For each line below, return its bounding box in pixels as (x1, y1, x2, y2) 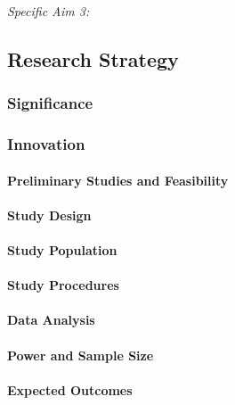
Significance (7, 92, 93, 114)
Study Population (7, 241, 117, 260)
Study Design (7, 205, 92, 224)
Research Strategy (7, 45, 179, 72)
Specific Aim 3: (7, 2, 90, 20)
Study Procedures (7, 276, 119, 294)
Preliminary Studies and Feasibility (7, 170, 229, 189)
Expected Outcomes (7, 380, 133, 399)
